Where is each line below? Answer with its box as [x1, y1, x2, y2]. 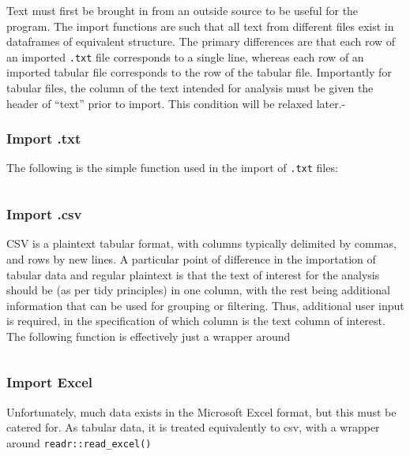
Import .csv [6, 204, 82, 224]
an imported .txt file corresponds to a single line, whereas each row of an [6, 48, 364, 65]
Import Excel [6, 372, 93, 392]
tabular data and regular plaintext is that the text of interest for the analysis [6, 266, 380, 282]
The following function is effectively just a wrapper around [6, 327, 291, 344]
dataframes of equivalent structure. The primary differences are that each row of [6, 33, 396, 50]
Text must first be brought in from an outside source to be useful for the [6, 2, 359, 18]
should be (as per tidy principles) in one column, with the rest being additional [6, 282, 390, 298]
